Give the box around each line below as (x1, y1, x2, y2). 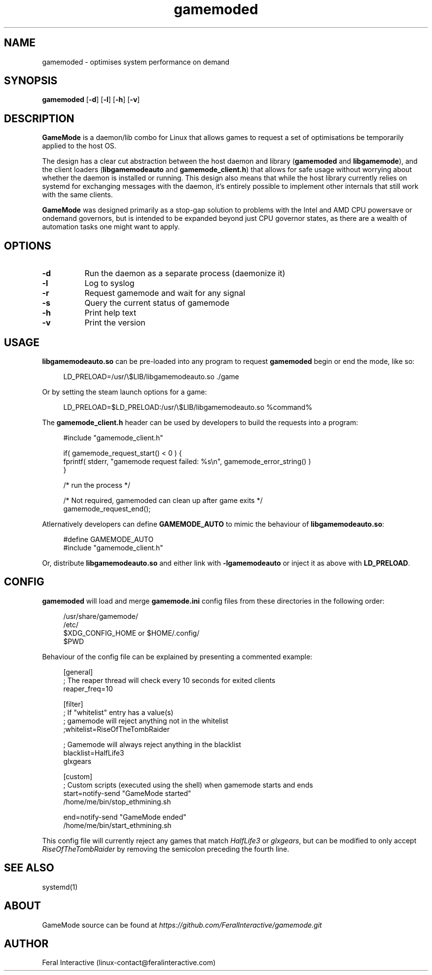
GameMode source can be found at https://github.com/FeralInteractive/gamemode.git (42, 920, 322, 929)
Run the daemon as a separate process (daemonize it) (84, 268, 286, 279)
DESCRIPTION (4, 112, 74, 125)
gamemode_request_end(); (63, 504, 151, 513)
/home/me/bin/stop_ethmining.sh (63, 797, 171, 806)
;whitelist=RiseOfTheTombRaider (63, 724, 170, 733)
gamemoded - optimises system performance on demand (42, 57, 230, 66)
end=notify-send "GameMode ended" (63, 812, 186, 821)
